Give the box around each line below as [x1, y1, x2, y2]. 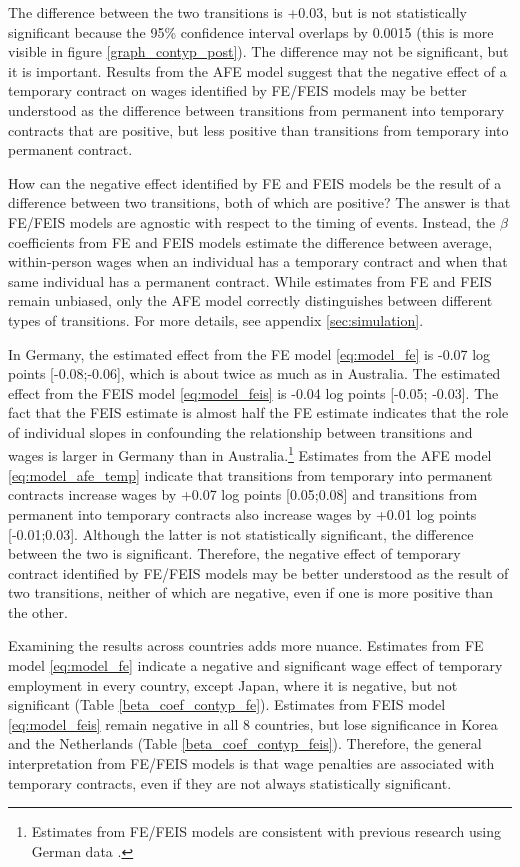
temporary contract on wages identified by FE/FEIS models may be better [8, 80, 467, 101]
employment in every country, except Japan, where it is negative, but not [8, 674, 458, 695]
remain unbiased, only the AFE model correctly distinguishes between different [8, 290, 493, 311]
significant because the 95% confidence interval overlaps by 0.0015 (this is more [8, 21, 494, 42]
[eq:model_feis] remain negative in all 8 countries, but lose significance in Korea [8, 713, 498, 734]
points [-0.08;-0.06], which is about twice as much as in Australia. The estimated [8, 363, 501, 384]
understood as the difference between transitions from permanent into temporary [8, 99, 505, 120]
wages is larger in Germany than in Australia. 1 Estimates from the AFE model [8, 442, 492, 466]
